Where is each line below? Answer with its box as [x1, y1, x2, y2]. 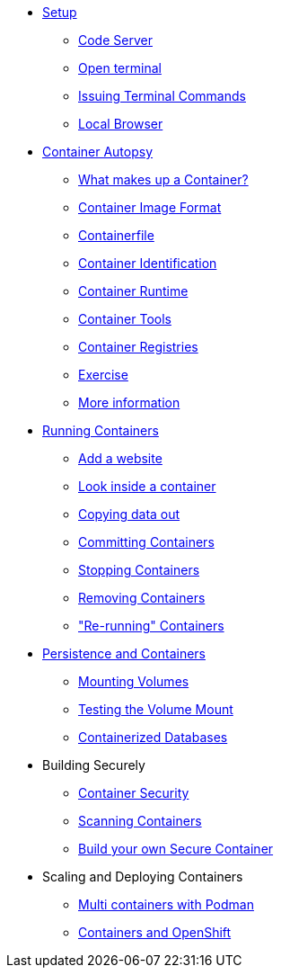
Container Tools [78, 311, 171, 326]
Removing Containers [78, 590, 206, 605]
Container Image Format [78, 200, 222, 215]
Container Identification [78, 255, 217, 271]
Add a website [78, 451, 162, 466]
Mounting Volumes [78, 674, 189, 689]
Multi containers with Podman [78, 897, 254, 912]
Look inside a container [78, 479, 216, 494]
